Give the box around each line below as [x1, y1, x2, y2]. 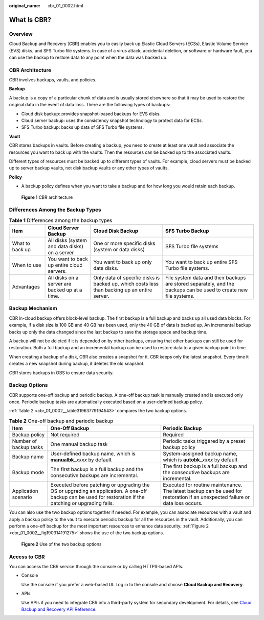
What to [12, 240, 30, 247]
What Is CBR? [9, 15, 51, 24]
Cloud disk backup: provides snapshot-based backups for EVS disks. [21, 111, 161, 117]
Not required [50, 431, 80, 438]
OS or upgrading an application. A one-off [50, 488, 147, 495]
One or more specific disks [93, 240, 155, 247]
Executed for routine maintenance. [163, 481, 242, 488]
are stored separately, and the [165, 281, 235, 287]
